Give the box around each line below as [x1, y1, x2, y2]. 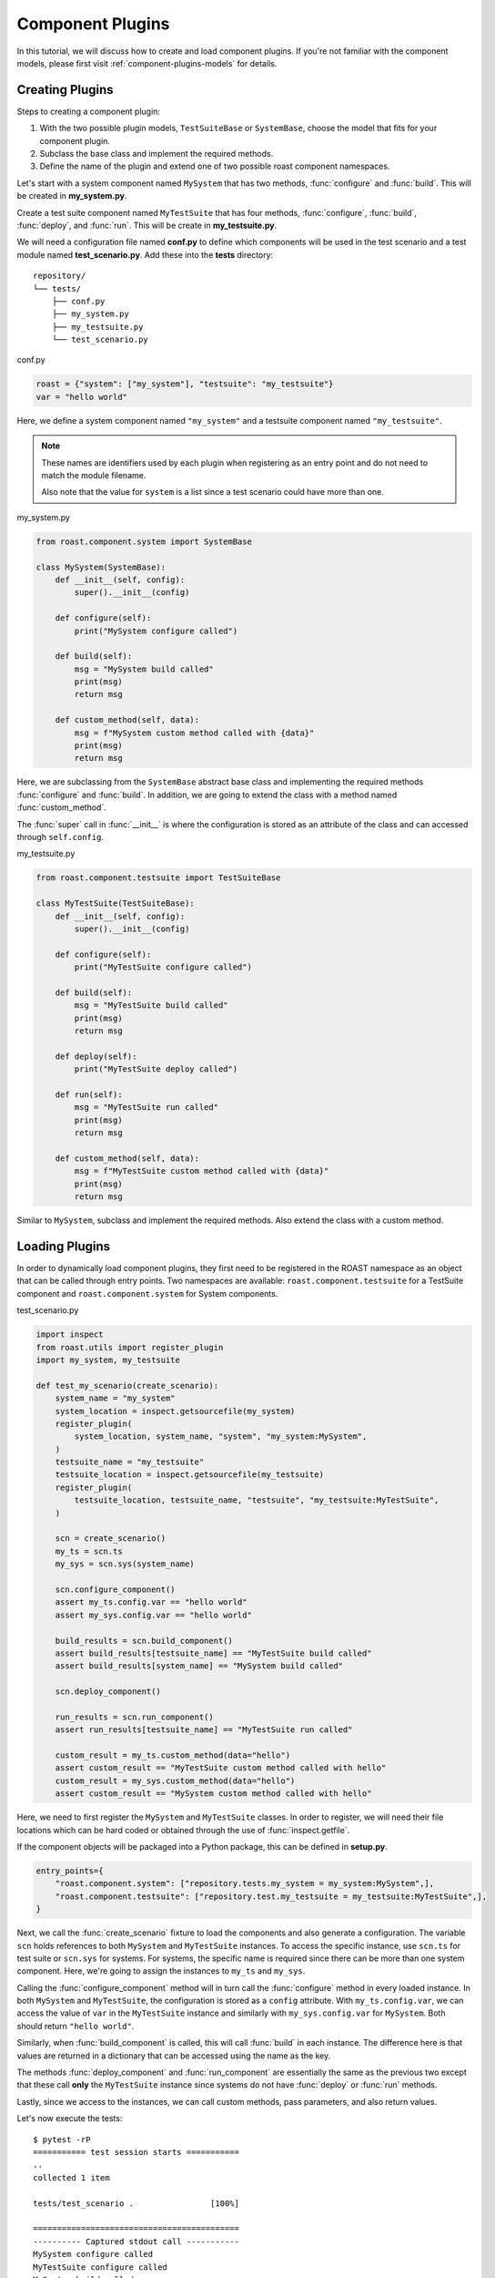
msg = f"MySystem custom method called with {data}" [74, 727, 315, 738]
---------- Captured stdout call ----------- [33, 2236, 240, 2246]
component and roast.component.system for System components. [16, 1288, 278, 1298]
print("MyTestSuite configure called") [74, 962, 252, 972]
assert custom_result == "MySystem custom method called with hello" [55, 1789, 372, 1799]
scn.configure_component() [55, 1584, 177, 1595]
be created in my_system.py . [16, 190, 127, 201]
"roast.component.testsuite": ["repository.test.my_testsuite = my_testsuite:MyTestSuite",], [55, 1891, 487, 1902]
